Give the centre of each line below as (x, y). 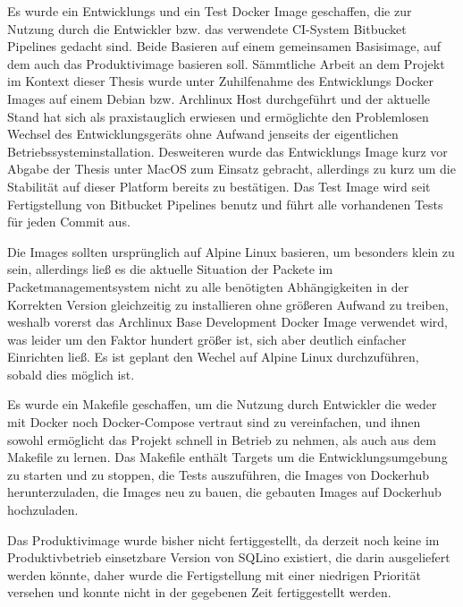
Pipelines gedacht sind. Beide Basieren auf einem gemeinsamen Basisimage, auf (224, 46)
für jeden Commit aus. (69, 222)
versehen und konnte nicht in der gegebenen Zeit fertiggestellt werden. (199, 592)
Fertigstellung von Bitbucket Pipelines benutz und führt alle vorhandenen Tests (225, 204)
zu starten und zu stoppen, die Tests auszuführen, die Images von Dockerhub (219, 474)
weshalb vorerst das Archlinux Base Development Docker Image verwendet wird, (228, 322)
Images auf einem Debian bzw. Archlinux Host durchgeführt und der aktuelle (219, 98)
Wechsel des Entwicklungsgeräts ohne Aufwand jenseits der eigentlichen (203, 134)
